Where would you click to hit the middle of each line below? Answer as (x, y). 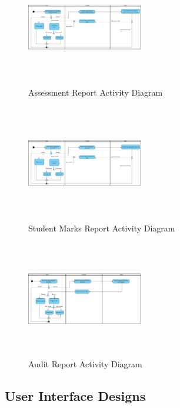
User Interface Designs (75, 395)
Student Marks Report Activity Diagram (102, 228)
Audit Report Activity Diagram (85, 363)
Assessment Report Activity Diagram (96, 92)
